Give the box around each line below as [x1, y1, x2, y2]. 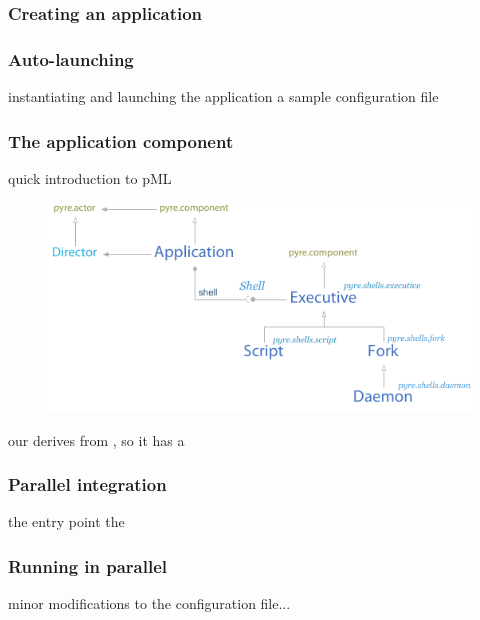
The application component [8, 128, 234, 153]
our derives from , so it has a [8, 429, 185, 450]
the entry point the [8, 511, 125, 532]
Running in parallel [8, 553, 168, 578]
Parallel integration [8, 472, 167, 497]
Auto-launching [8, 46, 134, 71]
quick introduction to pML [8, 167, 172, 188]
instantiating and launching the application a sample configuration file [8, 86, 439, 107]
